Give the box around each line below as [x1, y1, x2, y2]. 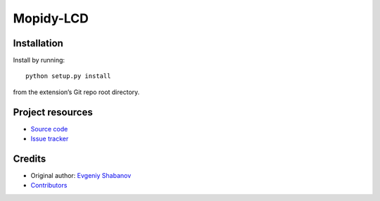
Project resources [13, 106, 93, 118]
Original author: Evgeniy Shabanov [30, 171, 132, 180]
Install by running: [13, 56, 65, 65]
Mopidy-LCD [13, 11, 89, 26]
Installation [13, 37, 63, 49]
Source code [30, 124, 68, 133]
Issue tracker [30, 134, 69, 143]
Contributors [30, 181, 68, 190]
